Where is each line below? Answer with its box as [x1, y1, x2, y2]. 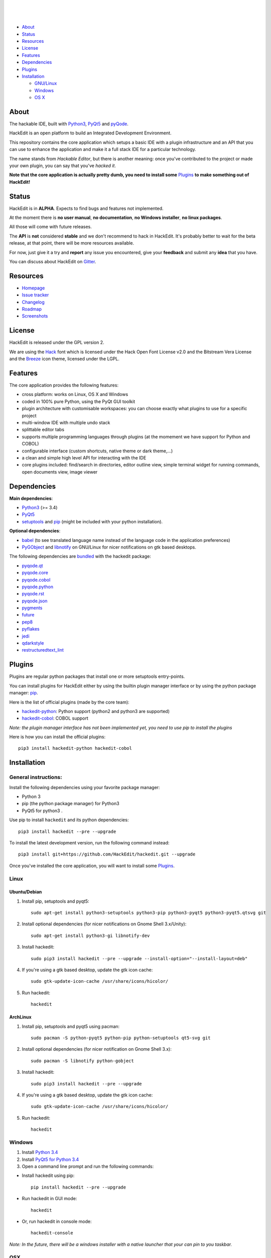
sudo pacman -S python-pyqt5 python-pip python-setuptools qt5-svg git [31, 1035, 211, 1041]
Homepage [22, 285, 45, 291]
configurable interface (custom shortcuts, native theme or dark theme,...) [22, 448, 173, 454]
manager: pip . [9, 690, 38, 696]
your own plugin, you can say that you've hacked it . [9, 163, 116, 169]
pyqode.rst [22, 591, 45, 597]
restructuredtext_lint [22, 647, 64, 653]
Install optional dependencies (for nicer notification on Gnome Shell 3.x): [22, 1046, 172, 1052]
